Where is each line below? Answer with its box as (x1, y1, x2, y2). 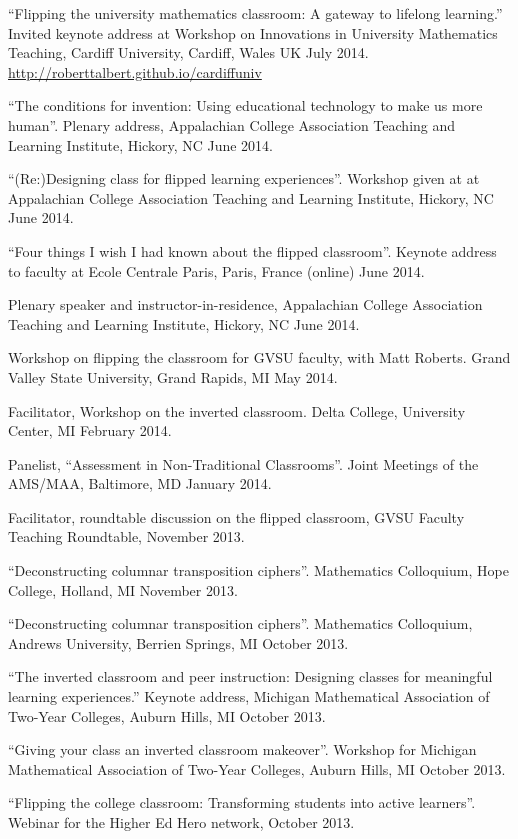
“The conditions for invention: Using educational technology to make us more (8, 95, 483, 116)
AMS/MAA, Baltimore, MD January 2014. (8, 473, 272, 494)
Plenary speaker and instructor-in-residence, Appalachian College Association (8, 294, 483, 315)
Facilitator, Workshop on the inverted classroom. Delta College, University (8, 400, 466, 421)
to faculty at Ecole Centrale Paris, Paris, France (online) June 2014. (8, 260, 425, 281)
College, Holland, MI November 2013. (8, 579, 238, 600)
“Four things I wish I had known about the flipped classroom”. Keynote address (8, 240, 497, 261)
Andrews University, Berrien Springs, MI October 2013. (8, 632, 349, 653)
